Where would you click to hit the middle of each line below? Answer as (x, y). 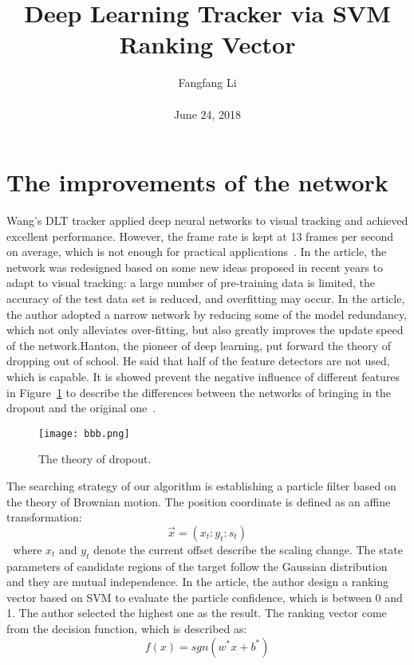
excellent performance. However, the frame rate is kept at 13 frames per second (200, 236)
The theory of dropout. (95, 459)
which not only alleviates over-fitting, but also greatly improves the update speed (205, 330)
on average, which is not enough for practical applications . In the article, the (197, 252)
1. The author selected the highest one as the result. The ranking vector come (197, 613)
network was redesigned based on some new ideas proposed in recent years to (195, 267)
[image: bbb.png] (84, 433)
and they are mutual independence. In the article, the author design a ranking (197, 582)
